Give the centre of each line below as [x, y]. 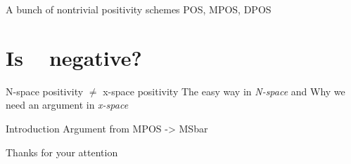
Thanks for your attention [62, 152]
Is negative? [74, 57]
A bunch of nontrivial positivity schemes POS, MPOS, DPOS [139, 9]
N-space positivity [45, 91]
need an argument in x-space [67, 105]
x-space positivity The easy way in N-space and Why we [224, 91]
